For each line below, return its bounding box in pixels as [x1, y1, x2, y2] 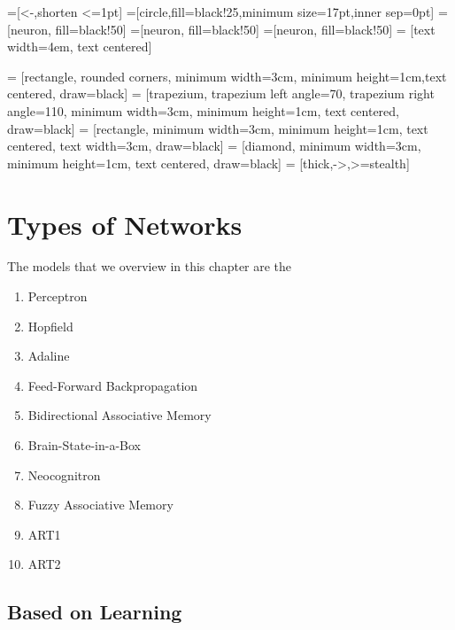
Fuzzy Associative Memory [27, 495, 174, 514]
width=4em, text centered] [7, 37, 152, 56]
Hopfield [27, 316, 73, 335]
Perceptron [27, 287, 88, 306]
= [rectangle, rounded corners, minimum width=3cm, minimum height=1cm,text [7, 66, 447, 85]
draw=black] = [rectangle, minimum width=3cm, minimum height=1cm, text [7, 119, 428, 137]
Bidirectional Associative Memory [27, 406, 212, 424]
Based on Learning [7, 598, 182, 626]
